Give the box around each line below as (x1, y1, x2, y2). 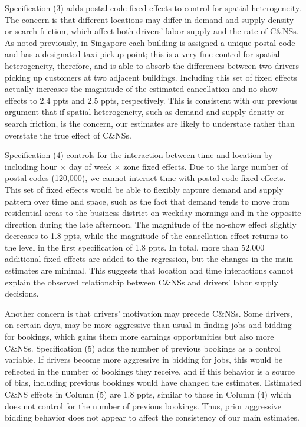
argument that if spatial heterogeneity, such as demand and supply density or (5, 106, 285, 118)
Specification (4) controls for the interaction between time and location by (5, 149, 273, 161)
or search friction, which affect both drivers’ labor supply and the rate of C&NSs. (5, 25, 299, 37)
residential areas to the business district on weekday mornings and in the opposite (5, 206, 301, 219)
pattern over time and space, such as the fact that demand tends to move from (5, 195, 289, 207)
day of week (68, 160, 111, 172)
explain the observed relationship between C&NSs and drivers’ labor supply (5, 275, 278, 288)
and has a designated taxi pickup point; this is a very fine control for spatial (5, 48, 280, 60)
